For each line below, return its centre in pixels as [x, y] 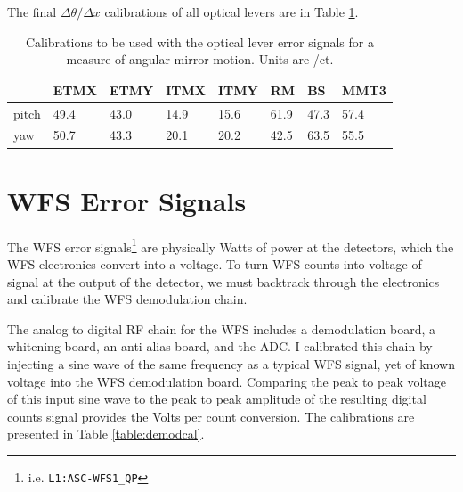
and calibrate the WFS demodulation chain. [127, 299]
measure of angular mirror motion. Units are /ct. [200, 59]
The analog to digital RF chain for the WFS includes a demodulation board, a [222, 328]
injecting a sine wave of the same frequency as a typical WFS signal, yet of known [231, 363]
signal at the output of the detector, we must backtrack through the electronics [223, 281]
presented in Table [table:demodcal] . [106, 434]
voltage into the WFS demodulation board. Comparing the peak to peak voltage [227, 381]
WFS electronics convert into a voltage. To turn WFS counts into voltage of [215, 263]
